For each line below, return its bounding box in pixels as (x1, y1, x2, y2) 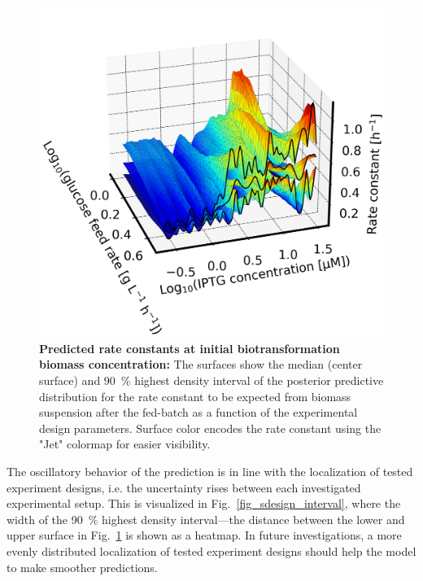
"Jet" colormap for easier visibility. (39, 435, 211, 452)
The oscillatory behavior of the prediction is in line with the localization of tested (7, 462, 413, 479)
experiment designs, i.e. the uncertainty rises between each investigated (7, 478, 361, 496)
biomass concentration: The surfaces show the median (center (39, 356, 363, 373)
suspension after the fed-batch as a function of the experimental (39, 404, 358, 421)
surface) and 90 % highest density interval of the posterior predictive (39, 371, 384, 388)
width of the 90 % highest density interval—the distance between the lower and (7, 510, 405, 527)
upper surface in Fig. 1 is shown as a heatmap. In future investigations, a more (7, 526, 402, 544)
